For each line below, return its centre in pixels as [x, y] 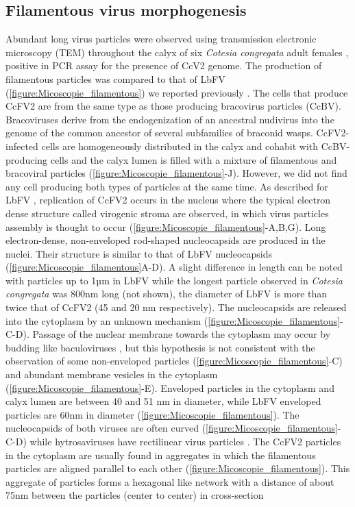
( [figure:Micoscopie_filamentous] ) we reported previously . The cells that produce [177, 92]
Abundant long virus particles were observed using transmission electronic [161, 39]
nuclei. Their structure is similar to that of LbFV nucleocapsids [139, 253]
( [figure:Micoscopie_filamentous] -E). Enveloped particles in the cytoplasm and [170, 387]
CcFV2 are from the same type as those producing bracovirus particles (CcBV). [173, 106]
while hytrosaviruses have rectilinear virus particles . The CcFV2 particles [185, 442]
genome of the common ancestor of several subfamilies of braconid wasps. [159, 133]
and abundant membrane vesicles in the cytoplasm [112, 374]
